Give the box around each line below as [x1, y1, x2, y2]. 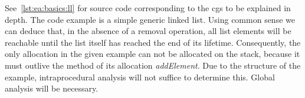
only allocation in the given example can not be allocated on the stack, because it [5, 48, 300, 60]
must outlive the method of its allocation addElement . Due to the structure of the [5, 59, 301, 71]
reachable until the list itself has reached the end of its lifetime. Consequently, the [5, 36, 301, 48]
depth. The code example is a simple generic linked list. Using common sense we [5, 13, 295, 25]
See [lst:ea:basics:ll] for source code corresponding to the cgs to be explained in [5, 2, 291, 13]
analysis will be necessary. [5, 82, 99, 94]
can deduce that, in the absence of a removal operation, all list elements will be [5, 25, 291, 37]
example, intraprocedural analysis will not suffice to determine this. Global [5, 70, 275, 83]
